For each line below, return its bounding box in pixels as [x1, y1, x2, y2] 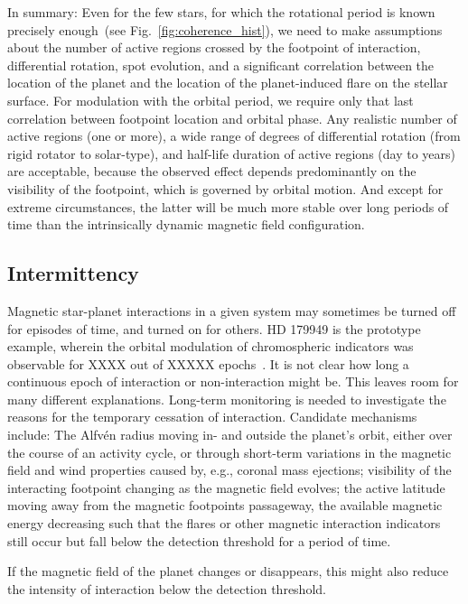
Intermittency [7, 259, 139, 287]
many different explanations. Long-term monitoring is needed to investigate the [7, 389, 446, 408]
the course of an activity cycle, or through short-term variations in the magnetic [7, 442, 452, 461]
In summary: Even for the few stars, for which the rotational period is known [7, 3, 435, 21]
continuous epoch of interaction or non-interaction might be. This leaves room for [7, 372, 459, 391]
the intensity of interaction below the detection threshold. [7, 579, 326, 598]
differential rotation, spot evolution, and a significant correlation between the [7, 55, 435, 74]
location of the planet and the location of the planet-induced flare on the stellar [7, 73, 448, 92]
